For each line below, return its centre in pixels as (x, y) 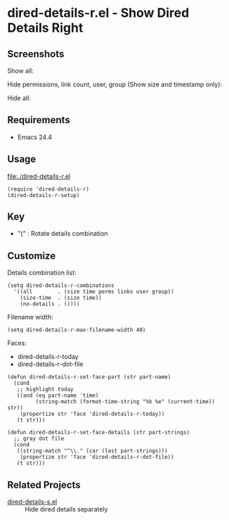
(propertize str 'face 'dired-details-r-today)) (92, 414)
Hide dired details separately (66, 509)
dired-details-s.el (32, 502)
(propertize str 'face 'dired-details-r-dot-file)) (97, 457)
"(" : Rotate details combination (63, 234)
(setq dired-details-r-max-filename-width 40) (77, 330)
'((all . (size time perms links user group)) (94, 292)
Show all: (20, 71)
